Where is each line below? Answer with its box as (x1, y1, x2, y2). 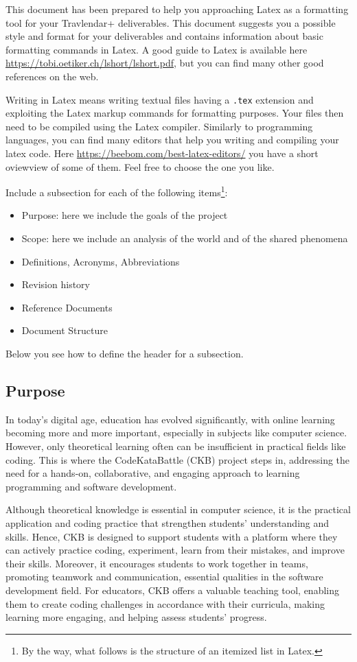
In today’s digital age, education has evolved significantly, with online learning (5, 412, 335, 426)
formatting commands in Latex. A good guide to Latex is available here (5, 42, 308, 56)
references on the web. (5, 69, 99, 83)
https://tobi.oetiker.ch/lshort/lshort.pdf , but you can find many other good (5, 56, 324, 70)
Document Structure (21, 323, 108, 338)
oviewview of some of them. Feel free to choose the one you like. (5, 159, 275, 174)
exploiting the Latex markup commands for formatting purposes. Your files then (5, 106, 344, 120)
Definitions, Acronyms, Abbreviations (21, 254, 180, 268)
